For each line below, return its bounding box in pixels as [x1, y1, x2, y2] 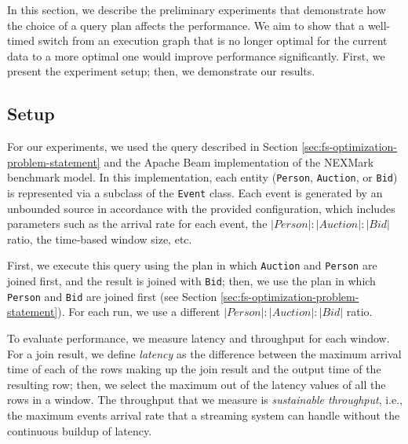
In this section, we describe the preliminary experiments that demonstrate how [7, 2, 386, 17]
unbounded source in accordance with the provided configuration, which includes [7, 200, 395, 216]
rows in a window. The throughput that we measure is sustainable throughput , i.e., [7, 391, 403, 408]
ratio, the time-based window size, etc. [7, 230, 192, 247]
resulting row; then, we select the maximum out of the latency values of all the [7, 376, 386, 392]
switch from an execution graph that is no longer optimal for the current [38, 32, 388, 49]
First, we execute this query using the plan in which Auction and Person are [7, 257, 377, 273]
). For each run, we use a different [57, 303, 220, 320]
